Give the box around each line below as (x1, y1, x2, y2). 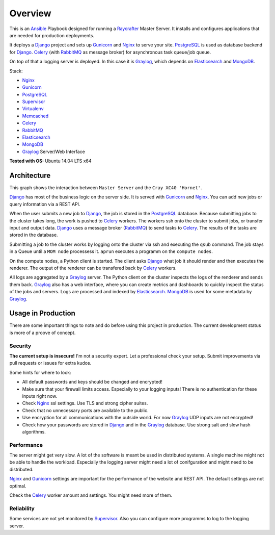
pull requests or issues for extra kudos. (9, 360, 92, 366)
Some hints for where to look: (9, 369, 71, 375)
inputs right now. (22, 393, 58, 399)
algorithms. (22, 428, 46, 435)
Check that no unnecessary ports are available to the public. (22, 407, 149, 413)
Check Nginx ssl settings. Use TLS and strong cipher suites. (22, 400, 148, 406)
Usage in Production (9, 309, 76, 318)
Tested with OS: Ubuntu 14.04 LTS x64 (9, 158, 92, 164)
